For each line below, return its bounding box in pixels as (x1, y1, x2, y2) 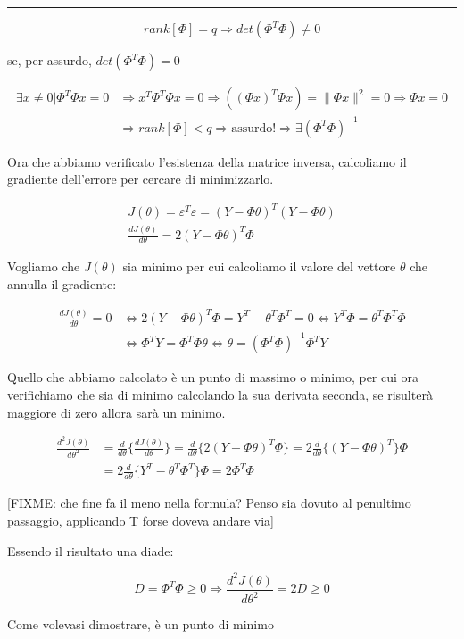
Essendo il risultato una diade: (7, 541, 174, 560)
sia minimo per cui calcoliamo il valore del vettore (122, 257, 396, 276)
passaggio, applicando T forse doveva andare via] (7, 510, 274, 529)
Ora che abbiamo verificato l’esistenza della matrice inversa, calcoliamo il (7, 152, 407, 170)
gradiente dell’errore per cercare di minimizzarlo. (7, 170, 274, 188)
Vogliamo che (7, 257, 80, 276)
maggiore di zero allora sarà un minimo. (7, 402, 226, 421)
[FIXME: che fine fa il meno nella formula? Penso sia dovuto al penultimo (7, 494, 411, 512)
